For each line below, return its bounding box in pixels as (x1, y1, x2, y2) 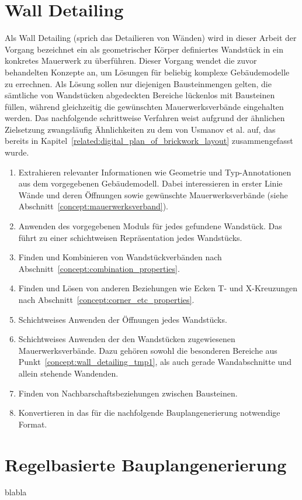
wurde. (5, 146, 29, 158)
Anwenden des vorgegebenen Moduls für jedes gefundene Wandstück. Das (18, 220, 282, 232)
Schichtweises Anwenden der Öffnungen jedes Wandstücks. (18, 313, 227, 325)
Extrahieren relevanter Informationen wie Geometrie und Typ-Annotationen (18, 165, 291, 178)
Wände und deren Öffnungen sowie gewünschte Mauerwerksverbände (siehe (18, 188, 288, 201)
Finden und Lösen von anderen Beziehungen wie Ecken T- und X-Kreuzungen (18, 282, 298, 294)
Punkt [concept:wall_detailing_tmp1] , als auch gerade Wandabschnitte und (18, 356, 291, 368)
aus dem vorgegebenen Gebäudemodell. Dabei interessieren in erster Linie (18, 177, 283, 189)
